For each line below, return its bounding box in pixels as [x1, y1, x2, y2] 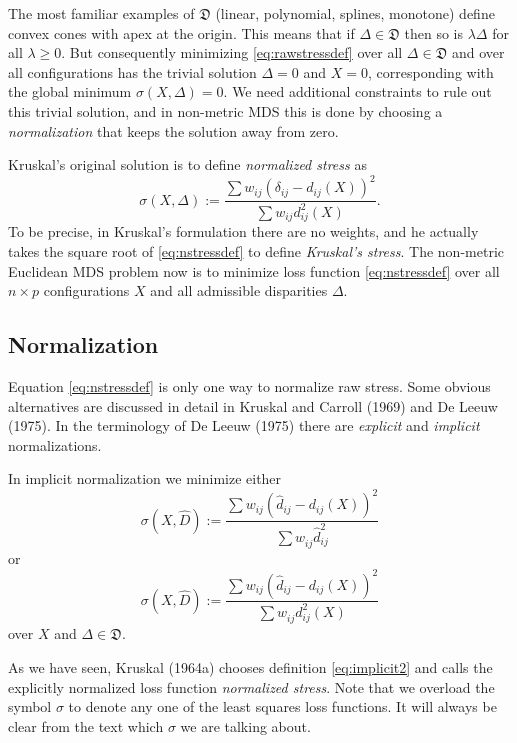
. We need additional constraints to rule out [223, 81, 492, 102]
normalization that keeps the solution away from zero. [8, 120, 339, 141]
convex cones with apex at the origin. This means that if [8, 22, 355, 43]
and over [451, 42, 505, 63]
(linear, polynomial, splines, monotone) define [215, 3, 495, 23]
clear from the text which [8, 715, 164, 736]
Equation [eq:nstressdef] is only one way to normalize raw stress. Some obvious [8, 375, 491, 396]
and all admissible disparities [150, 280, 328, 301]
